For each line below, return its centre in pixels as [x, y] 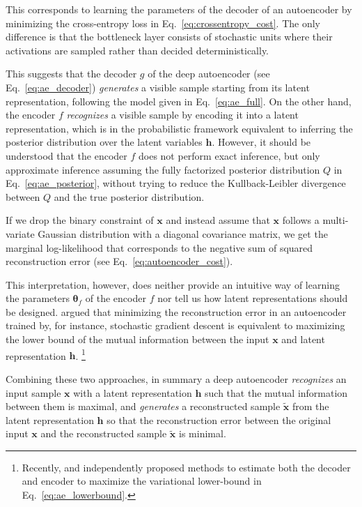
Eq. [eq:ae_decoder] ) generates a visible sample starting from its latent [158, 87]
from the [311, 406]
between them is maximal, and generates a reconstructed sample [143, 406]
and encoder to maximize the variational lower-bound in [142, 481]
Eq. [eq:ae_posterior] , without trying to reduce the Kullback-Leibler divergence [176, 183]
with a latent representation [133, 392]
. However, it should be [261, 142]
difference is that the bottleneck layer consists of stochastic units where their [169, 37]
